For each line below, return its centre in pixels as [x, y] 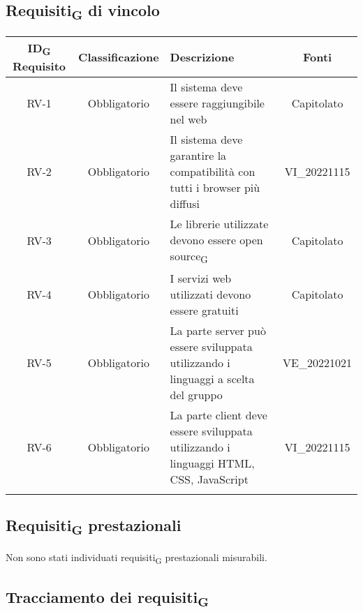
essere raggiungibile [217, 103]
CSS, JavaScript [209, 479]
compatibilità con [213, 171]
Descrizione [202, 57]
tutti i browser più [215, 187]
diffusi [185, 203]
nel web [188, 119]
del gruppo [196, 394]
